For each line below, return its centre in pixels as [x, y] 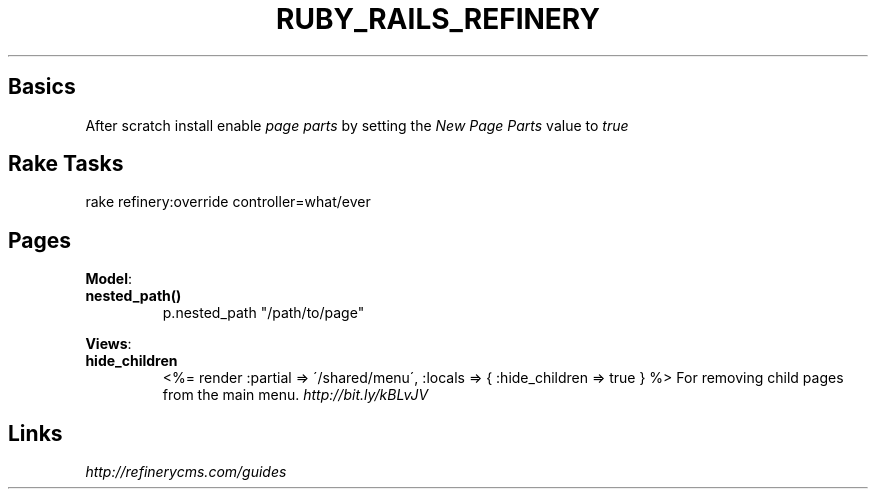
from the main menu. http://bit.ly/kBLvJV [295, 395]
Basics [42, 87]
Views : [108, 344]
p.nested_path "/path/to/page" [263, 313]
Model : [109, 279]
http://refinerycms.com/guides [186, 472]
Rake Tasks [66, 164]
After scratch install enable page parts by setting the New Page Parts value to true [357, 125]
